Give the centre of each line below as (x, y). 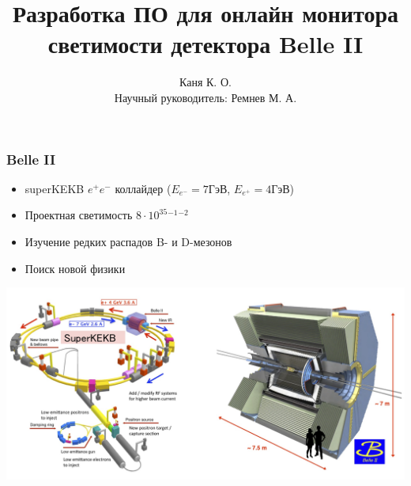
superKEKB (55, 188)
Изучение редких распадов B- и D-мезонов (128, 241)
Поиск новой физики (75, 268)
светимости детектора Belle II (205, 44)
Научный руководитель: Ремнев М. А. (205, 97)
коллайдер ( (143, 188)
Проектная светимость (79, 215)
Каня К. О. (205, 82)
